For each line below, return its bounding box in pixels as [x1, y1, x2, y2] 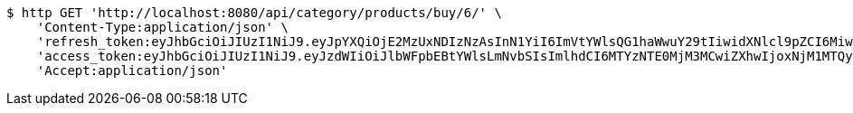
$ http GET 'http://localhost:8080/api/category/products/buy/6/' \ [6, 5, 502, 20]
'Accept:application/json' [36, 63, 228, 78]
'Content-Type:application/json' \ [36, 20, 289, 34]
